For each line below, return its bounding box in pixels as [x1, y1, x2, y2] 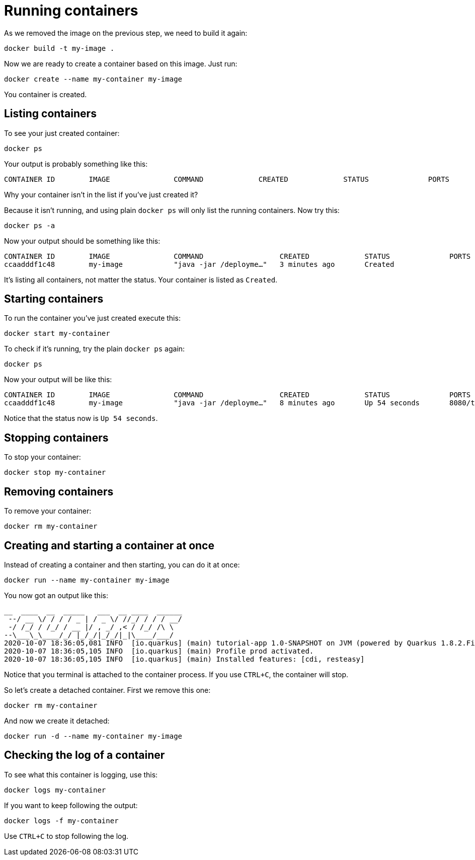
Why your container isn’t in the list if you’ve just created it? [4, 190, 198, 199]
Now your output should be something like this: [4, 236, 161, 245]
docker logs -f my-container [4, 816, 119, 825]
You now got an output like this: [4, 591, 108, 600]
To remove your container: [4, 507, 92, 516]
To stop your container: [4, 453, 81, 462]
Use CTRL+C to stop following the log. [4, 831, 129, 840]
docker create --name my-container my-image [4, 75, 183, 83]
